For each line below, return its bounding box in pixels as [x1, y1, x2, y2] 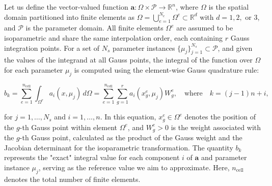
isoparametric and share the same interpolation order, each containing [4, 32, 223, 43]
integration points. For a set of [4, 42, 100, 53]
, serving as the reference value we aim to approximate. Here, [38, 162, 230, 172]
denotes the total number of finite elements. [4, 173, 141, 184]
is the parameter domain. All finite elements [25, 22, 164, 33]
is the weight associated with [171, 121, 261, 132]
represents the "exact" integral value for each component [4, 152, 180, 163]
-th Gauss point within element [19, 121, 117, 132]
